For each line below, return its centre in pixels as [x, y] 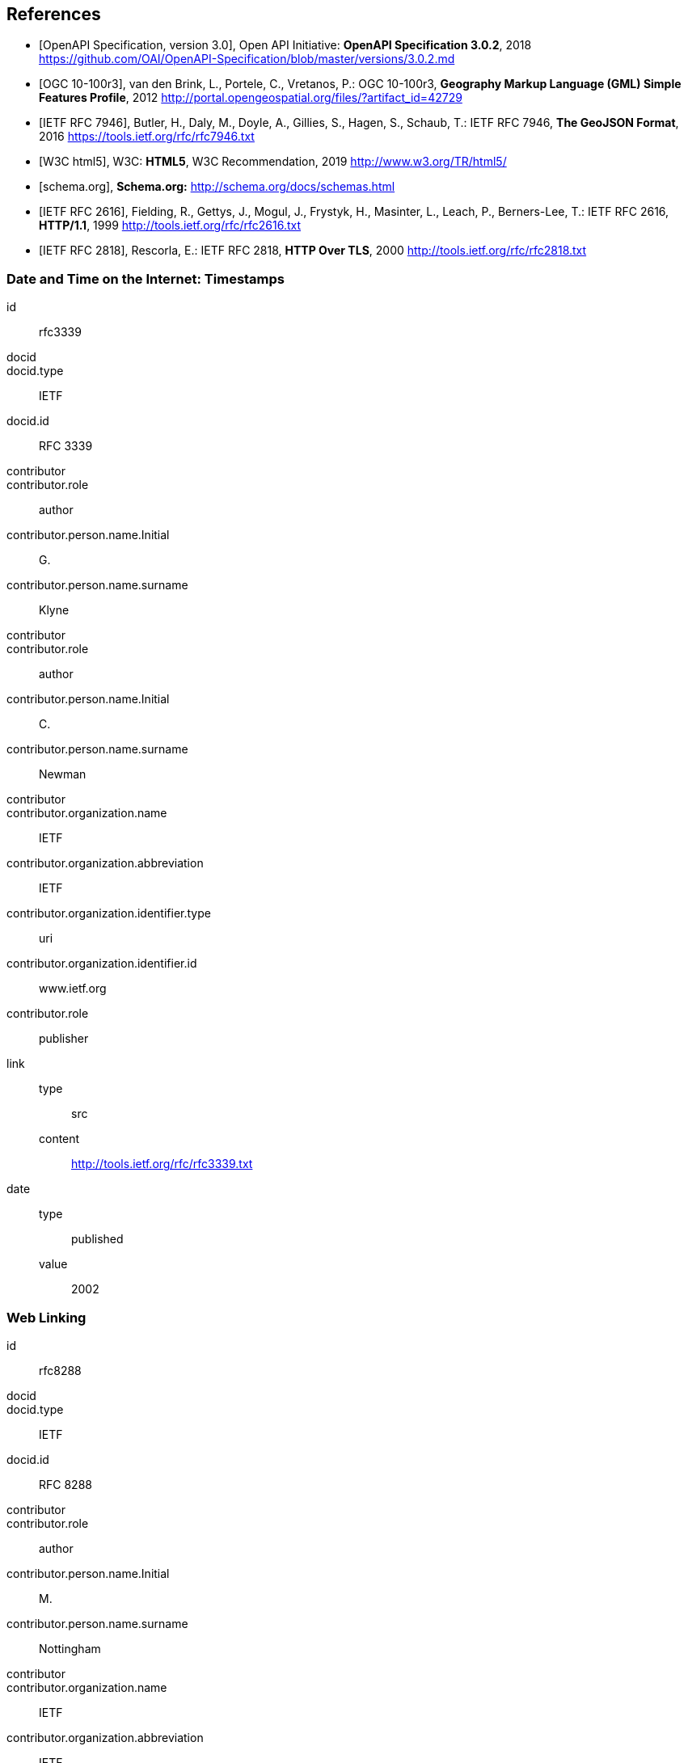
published [97, 1239]
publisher [64, 1039]
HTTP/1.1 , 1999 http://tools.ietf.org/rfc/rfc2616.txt [170, 226]
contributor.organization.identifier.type [109, 913]
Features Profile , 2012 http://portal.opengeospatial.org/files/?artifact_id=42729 [251, 98]
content [59, 1139]
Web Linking [46, 1317]
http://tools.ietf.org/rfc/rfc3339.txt [162, 1164]
